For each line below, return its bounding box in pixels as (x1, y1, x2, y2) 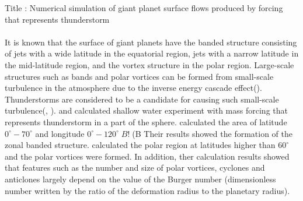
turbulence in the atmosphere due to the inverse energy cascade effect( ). (5, 82, 262, 94)
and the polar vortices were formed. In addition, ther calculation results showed (5, 150, 290, 162)
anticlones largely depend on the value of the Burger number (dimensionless (5, 172, 276, 185)
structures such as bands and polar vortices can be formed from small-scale (5, 70, 274, 82)
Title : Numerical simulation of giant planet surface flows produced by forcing (5, 2, 283, 13)
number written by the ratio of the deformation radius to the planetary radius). (5, 184, 290, 196)
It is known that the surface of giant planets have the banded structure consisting (5, 36, 297, 48)
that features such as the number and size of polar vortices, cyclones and (5, 161, 265, 174)
